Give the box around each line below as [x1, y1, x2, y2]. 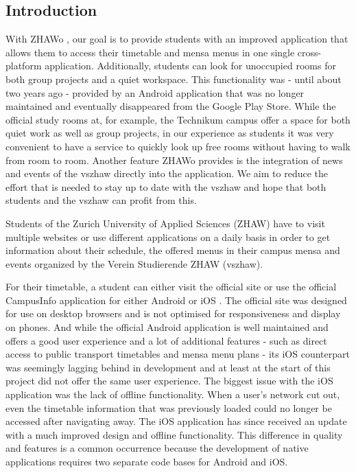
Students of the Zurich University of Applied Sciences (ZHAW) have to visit [5, 216, 325, 230]
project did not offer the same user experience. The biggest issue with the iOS [5, 373, 333, 388]
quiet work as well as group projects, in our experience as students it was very [5, 126, 334, 140]
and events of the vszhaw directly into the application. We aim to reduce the [5, 166, 329, 181]
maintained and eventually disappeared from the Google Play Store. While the [5, 99, 336, 113]
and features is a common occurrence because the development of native [5, 441, 309, 455]
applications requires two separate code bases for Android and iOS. [5, 454, 288, 469]
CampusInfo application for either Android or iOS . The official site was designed [5, 292, 347, 307]
